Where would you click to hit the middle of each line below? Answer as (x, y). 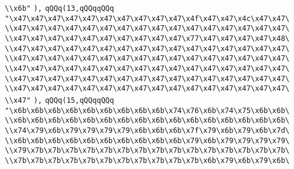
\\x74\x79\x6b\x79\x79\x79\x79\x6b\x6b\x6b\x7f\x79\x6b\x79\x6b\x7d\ (147, 130)
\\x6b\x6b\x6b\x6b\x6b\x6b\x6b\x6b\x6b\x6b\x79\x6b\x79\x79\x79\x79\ (147, 140)
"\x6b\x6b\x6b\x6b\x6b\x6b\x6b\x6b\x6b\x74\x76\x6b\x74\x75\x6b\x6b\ (147, 110)
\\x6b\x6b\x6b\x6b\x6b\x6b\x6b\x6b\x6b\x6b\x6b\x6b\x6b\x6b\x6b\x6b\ (147, 121)
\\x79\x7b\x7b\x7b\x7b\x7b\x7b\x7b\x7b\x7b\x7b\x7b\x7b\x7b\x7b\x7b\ (147, 151)
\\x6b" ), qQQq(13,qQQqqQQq (60, 8)
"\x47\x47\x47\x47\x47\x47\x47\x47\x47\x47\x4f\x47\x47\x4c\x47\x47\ (147, 18)
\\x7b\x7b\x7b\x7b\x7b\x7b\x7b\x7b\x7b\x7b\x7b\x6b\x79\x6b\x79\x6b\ (147, 160)
